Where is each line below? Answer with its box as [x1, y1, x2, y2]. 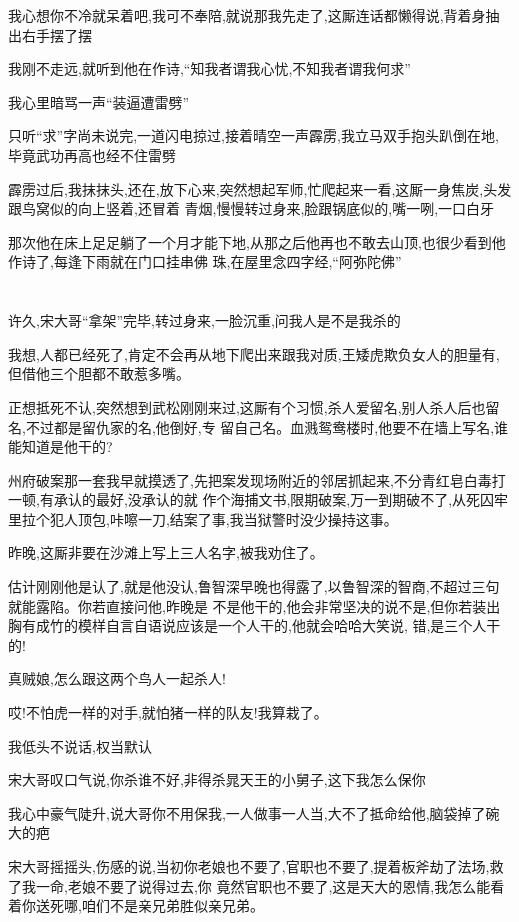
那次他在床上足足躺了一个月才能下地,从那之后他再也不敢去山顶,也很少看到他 [8, 231, 506, 252]
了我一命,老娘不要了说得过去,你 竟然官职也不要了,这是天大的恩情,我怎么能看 [8, 875, 505, 896]
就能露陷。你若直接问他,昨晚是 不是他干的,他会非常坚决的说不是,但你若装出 [8, 595, 501, 616]
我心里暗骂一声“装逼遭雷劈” [8, 91, 190, 112]
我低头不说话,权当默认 [8, 735, 152, 756]
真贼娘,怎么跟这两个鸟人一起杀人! [8, 668, 226, 689]
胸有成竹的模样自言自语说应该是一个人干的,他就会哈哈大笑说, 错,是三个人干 [8, 615, 501, 636]
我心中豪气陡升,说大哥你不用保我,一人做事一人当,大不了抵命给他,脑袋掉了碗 [8, 802, 500, 823]
